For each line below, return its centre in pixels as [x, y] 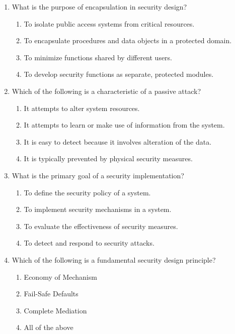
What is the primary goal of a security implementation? [98, 175]
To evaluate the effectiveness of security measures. [101, 226]
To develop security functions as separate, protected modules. [119, 74]
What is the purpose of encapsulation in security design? [99, 7]
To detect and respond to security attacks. [89, 243]
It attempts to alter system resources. [82, 108]
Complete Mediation [55, 310]
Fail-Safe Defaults [51, 294]
